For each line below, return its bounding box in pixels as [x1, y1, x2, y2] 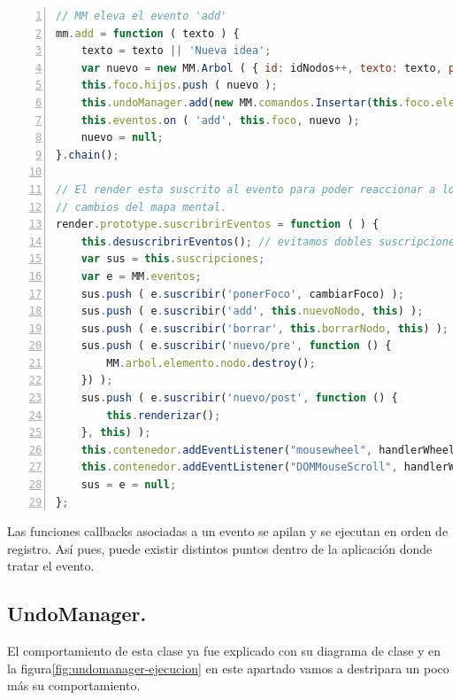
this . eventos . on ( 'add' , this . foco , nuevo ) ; [80, 113, 360, 127]
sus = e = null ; [80, 478, 177, 492]
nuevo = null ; [80, 131, 164, 144]
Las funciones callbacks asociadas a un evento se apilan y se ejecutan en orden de [7, 522, 448, 541]
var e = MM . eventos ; [80, 269, 202, 283]
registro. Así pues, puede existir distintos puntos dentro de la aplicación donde [7, 539, 433, 557]
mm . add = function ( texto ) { [56, 27, 240, 40]
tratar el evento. [7, 556, 95, 575]
